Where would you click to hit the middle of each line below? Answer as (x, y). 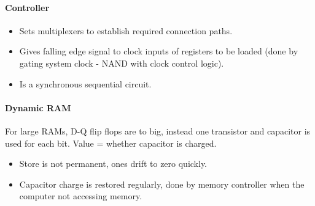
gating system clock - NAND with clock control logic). (122, 63)
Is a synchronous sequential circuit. (85, 83)
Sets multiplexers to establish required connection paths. (126, 30)
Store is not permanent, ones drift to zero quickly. (113, 164)
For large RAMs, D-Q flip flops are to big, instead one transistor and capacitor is (158, 131)
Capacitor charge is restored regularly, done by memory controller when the (162, 184)
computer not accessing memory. (81, 196)
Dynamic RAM (38, 107)
